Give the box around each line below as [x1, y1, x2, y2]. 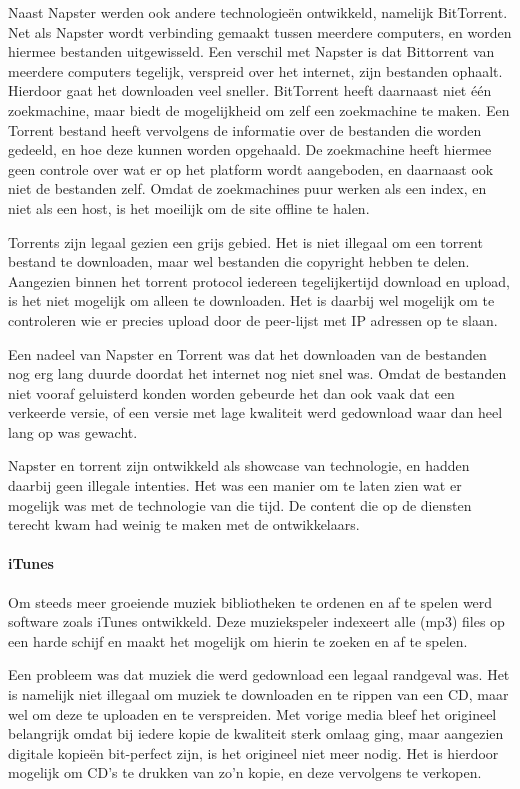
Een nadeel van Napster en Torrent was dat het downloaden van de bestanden [8, 343, 487, 364]
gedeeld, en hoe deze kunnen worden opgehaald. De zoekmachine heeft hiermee [8, 139, 492, 160]
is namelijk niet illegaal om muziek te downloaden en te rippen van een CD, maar [8, 684, 509, 705]
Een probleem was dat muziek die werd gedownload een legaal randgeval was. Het [8, 664, 510, 685]
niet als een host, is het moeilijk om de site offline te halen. [8, 197, 370, 218]
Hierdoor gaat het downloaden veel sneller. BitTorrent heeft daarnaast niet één [8, 80, 492, 101]
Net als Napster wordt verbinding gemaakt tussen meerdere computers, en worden [8, 21, 512, 42]
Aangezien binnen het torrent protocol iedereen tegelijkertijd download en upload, [8, 270, 510, 291]
